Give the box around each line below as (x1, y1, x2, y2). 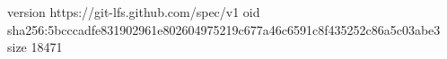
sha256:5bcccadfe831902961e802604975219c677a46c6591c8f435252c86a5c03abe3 (7, 20, 441, 38)
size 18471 (7, 38, 63, 56)
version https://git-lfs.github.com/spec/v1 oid (7, 3, 260, 21)
